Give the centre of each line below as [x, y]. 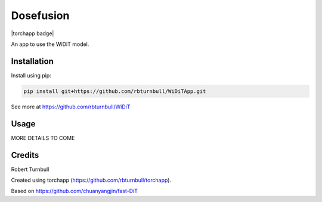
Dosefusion [40, 15]
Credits [25, 155]
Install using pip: [31, 75]
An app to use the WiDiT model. [50, 44]
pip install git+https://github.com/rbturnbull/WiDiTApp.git [115, 91]
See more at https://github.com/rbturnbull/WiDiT [71, 107]
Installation [32, 61]
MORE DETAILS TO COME [43, 138]
